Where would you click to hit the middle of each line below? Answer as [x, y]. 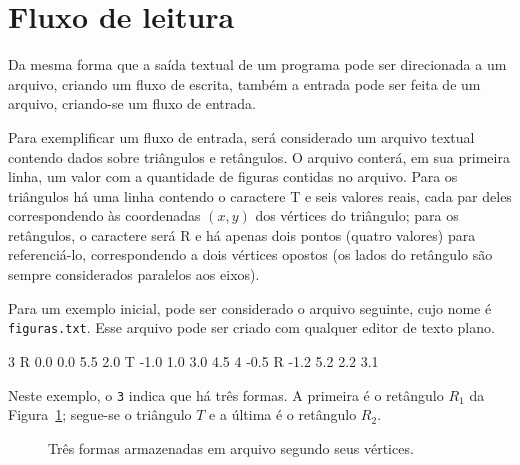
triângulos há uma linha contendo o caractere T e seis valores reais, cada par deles [260, 195]
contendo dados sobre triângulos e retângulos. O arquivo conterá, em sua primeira [259, 156]
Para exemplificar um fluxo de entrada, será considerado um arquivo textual [241, 136]
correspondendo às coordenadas [104, 215]
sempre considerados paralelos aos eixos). [134, 274]
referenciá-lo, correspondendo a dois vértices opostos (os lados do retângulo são [250, 254]
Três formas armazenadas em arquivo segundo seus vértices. [231, 447]
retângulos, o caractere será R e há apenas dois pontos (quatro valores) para [242, 234]
